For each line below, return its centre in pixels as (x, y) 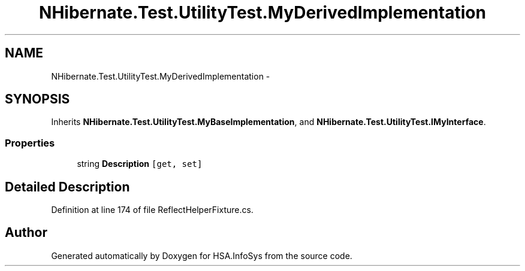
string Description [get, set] (140, 164)
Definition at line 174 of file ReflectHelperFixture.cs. (152, 210)
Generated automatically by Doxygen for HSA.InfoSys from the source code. (202, 255)
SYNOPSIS (37, 99)
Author (26, 233)
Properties (30, 143)
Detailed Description (67, 187)
